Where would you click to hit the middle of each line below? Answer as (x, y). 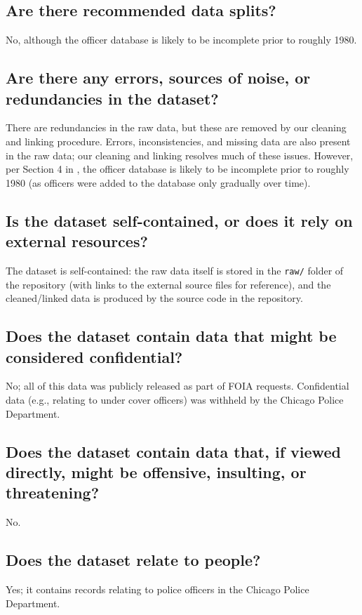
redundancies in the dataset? (112, 98)
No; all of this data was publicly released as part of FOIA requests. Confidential (177, 386)
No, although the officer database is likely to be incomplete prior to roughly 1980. (181, 40)
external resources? (77, 241)
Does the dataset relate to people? (133, 560)
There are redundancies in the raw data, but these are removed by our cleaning (176, 127)
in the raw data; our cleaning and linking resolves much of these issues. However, (180, 155)
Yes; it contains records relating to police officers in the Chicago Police (157, 589)
